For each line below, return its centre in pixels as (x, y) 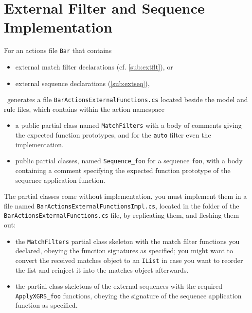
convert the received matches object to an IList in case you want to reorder (129, 260)
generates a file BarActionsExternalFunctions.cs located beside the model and (127, 99)
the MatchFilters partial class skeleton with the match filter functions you (127, 241)
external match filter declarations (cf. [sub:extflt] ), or (94, 66)
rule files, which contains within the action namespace (84, 109)
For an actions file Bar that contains (58, 50)
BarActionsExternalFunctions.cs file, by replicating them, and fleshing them (122, 215)
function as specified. (46, 305)
